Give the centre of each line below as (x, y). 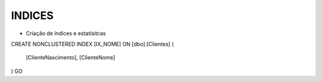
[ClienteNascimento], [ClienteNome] (71, 58)
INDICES (32, 15)
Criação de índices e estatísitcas (66, 33)
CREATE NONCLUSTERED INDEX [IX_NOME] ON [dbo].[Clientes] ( (92, 44)
